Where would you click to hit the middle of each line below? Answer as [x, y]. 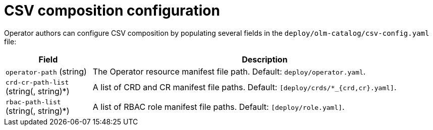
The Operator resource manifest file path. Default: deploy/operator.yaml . [229, 71]
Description [265, 59]
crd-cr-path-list [37, 82]
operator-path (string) [46, 71]
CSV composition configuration [112, 11]
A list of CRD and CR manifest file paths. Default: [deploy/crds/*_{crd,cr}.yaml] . [245, 87]
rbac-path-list [33, 102]
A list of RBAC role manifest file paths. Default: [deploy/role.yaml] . [219, 107]
